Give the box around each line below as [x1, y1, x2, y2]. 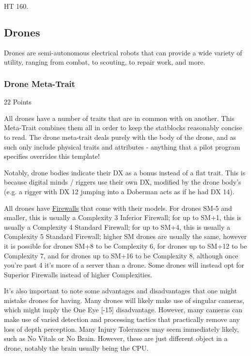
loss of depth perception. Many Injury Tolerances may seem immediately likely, [4, 323, 239, 334]
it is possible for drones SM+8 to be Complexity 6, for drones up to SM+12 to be [4, 240, 247, 251]
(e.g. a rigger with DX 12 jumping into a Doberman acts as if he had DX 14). [4, 186, 235, 196]
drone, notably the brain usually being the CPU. [4, 342, 149, 353]
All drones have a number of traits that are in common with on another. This [4, 113, 235, 123]
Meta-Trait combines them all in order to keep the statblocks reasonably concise [4, 122, 242, 133]
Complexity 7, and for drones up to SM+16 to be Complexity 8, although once [4, 250, 238, 260]
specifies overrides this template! [4, 151, 100, 161]
